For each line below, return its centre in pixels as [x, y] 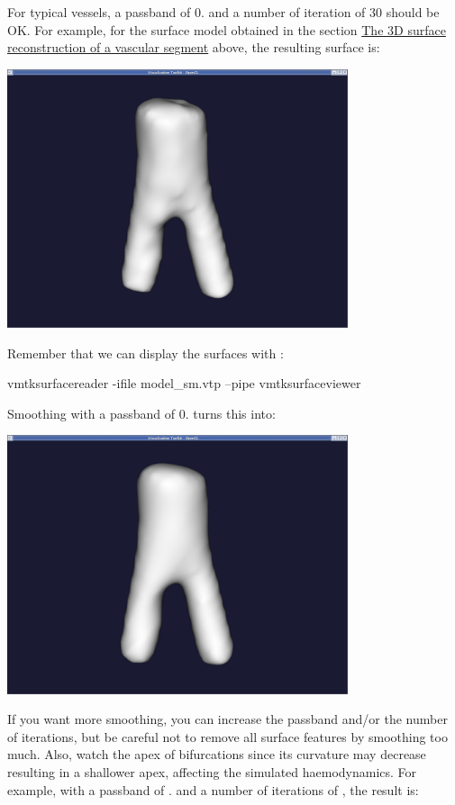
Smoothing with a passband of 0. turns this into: [141, 413]
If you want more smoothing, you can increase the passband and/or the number [227, 719]
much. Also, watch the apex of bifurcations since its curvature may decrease [217, 754]
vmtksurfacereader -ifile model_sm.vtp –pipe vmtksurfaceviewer [184, 383]
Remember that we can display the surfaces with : [146, 353]
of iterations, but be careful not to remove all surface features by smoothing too [227, 736]
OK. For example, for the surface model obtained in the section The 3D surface [227, 29]
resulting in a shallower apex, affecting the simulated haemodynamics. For [212, 771]
